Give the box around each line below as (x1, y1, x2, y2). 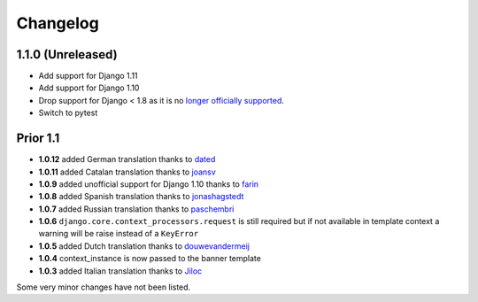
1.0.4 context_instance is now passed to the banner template (38, 253, 261, 264)
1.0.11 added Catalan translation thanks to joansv (38, 166, 216, 177)
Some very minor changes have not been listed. (16, 282, 191, 292)
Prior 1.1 (16, 131, 60, 146)
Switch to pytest (38, 107, 98, 119)
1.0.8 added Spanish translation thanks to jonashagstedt (38, 191, 244, 202)
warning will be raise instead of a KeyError (38, 228, 199, 239)
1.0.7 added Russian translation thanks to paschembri (38, 204, 235, 214)
